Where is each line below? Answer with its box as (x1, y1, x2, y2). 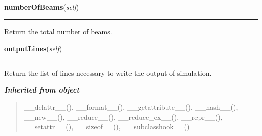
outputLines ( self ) (4, 43, 62, 54)
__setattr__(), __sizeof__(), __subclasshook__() (24, 121, 190, 132)
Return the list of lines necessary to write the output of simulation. (4, 67, 212, 78)
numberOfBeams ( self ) (4, 2, 79, 12)
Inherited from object (4, 84, 79, 95)
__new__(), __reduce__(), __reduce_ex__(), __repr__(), (24, 111, 223, 122)
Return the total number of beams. (4, 26, 112, 36)
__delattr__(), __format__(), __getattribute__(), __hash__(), (24, 101, 238, 112)
